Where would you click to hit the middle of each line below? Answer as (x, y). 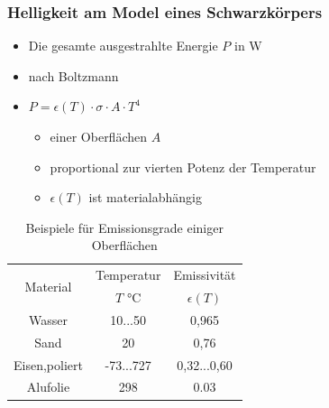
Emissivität (205, 275)
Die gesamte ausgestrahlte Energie (123, 46)
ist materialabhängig (145, 197)
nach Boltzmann (73, 75)
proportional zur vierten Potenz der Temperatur (183, 167)
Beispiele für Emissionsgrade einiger (124, 227)
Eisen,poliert (48, 364)
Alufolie (48, 387)
